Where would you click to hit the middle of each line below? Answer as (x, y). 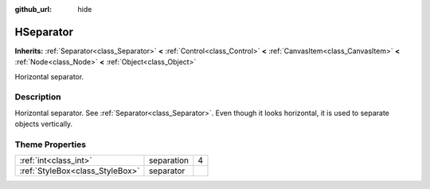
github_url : (33, 9)
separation (169, 160)
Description (38, 97)
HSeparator (44, 32)
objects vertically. (44, 124)
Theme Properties (51, 145)
